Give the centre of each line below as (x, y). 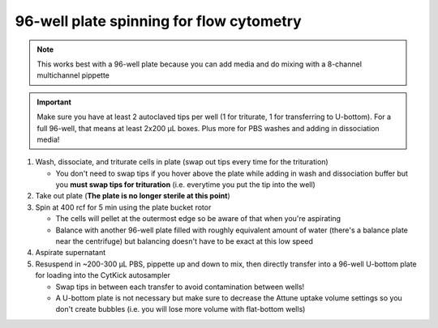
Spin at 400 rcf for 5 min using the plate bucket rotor (123, 207)
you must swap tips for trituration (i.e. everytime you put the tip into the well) (185, 185)
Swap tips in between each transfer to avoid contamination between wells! (180, 287)
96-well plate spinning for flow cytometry (158, 21)
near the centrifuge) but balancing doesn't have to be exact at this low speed (185, 241)
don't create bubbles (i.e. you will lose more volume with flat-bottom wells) (180, 309)
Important (54, 102)
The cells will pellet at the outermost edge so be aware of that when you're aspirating (198, 219)
